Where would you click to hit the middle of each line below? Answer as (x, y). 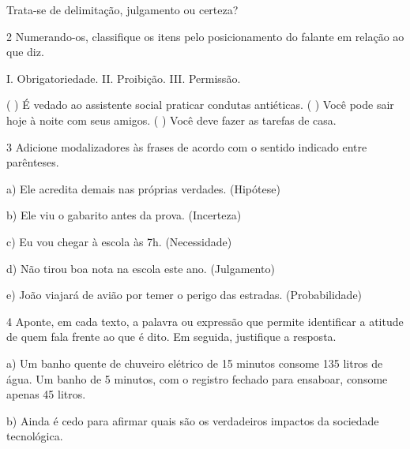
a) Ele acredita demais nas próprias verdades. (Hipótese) (143, 188)
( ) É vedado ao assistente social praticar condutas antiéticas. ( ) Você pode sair (200, 105)
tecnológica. (35, 436)
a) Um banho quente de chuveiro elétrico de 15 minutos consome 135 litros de (195, 363)
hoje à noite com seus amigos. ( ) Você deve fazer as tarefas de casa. (171, 120)
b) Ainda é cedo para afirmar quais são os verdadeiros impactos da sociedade (193, 420)
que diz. (25, 52)
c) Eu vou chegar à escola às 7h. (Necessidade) (119, 241)
